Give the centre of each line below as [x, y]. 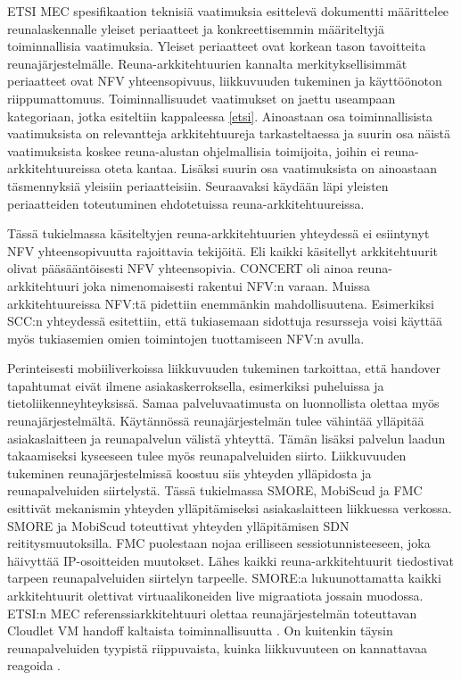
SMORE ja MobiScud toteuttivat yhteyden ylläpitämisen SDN [178, 525]
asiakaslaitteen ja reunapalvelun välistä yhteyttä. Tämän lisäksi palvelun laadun [226, 438]
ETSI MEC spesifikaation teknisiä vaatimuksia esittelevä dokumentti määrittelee [228, 11]
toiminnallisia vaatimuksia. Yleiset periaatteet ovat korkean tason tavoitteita [217, 46]
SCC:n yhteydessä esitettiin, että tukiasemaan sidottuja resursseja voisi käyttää [225, 321]
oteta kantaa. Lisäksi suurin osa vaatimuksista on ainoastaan [271, 168]
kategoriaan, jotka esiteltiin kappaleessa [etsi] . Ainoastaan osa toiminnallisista [220, 116]
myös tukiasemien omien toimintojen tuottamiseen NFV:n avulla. [186, 338]
